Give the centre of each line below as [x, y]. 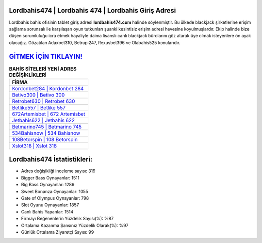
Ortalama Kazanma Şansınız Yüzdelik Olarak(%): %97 [75, 225]
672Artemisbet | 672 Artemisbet [49, 114]
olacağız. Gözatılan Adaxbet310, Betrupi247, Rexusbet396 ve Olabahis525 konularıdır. [95, 42]
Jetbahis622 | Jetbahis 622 [43, 120]
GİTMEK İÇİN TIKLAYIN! [46, 57]
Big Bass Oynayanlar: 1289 [48, 185]
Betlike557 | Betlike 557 [39, 108]
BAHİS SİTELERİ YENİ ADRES [43, 69]
